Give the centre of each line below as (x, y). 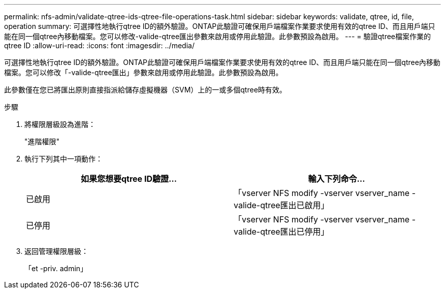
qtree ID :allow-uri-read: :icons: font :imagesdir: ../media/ (99, 45)
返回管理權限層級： (56, 251)
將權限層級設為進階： (60, 124)
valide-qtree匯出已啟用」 (281, 205)
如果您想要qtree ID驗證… (129, 179)
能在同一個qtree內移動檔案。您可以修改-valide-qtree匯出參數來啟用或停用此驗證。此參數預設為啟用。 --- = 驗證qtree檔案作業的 (217, 36)
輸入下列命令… (337, 179)
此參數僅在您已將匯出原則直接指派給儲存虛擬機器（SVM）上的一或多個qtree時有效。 (145, 90)
